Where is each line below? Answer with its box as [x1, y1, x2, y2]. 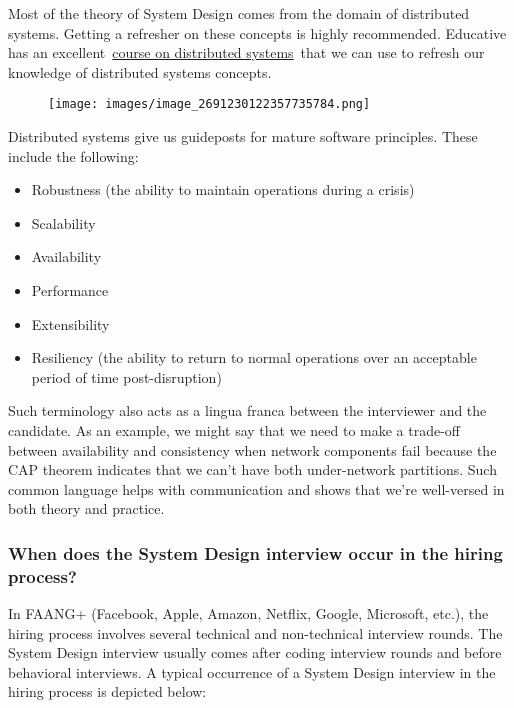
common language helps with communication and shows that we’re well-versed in [8, 478, 505, 499]
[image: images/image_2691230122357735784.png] [48, 97, 371, 112]
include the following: [8, 145, 139, 166]
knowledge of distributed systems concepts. [8, 61, 272, 82]
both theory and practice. [8, 498, 165, 519]
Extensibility [31, 313, 110, 334]
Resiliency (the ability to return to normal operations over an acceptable [31, 347, 477, 368]
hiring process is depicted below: [8, 681, 207, 702]
